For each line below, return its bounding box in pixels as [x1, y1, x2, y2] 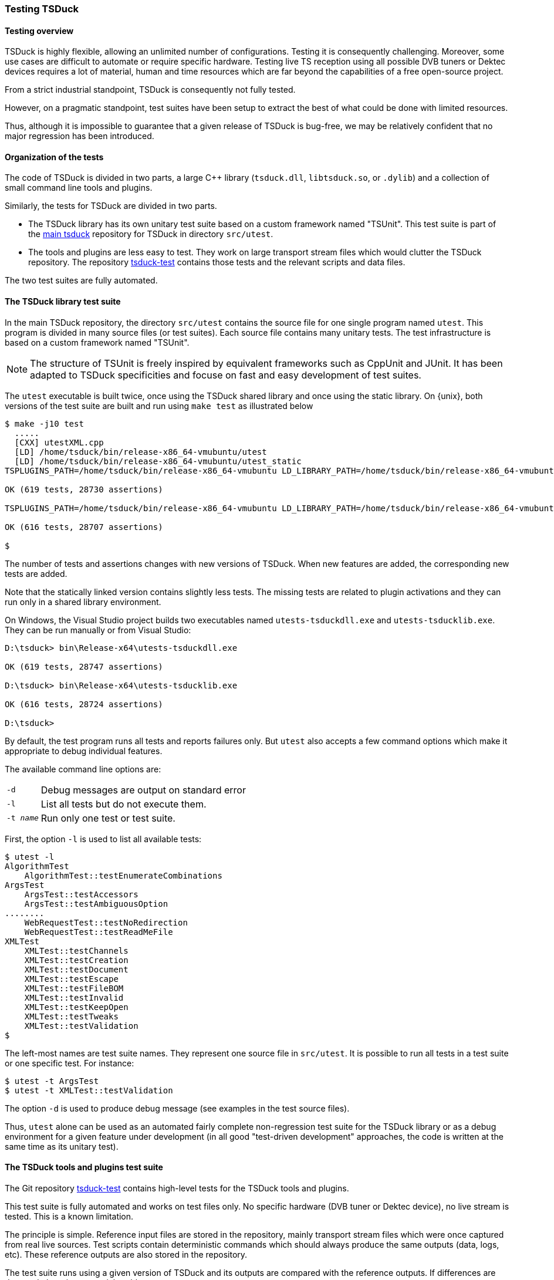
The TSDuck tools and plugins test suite [5, 1162, 163, 1173]
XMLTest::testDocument [24, 964, 129, 974]
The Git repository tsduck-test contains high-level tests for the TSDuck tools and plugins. [5, 1183, 349, 1193]
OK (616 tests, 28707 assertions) [5, 522, 163, 532]
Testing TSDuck [5, 3, 79, 15]
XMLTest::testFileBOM [24, 983, 124, 993]
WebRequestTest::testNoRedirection [24, 917, 188, 927]
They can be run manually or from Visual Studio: [5, 624, 191, 635]
